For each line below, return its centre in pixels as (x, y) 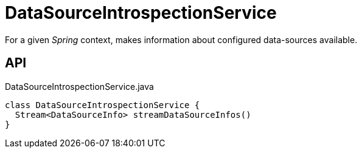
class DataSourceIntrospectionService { (103, 105)
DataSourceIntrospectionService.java (79, 86)
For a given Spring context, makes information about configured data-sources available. (181, 39)
